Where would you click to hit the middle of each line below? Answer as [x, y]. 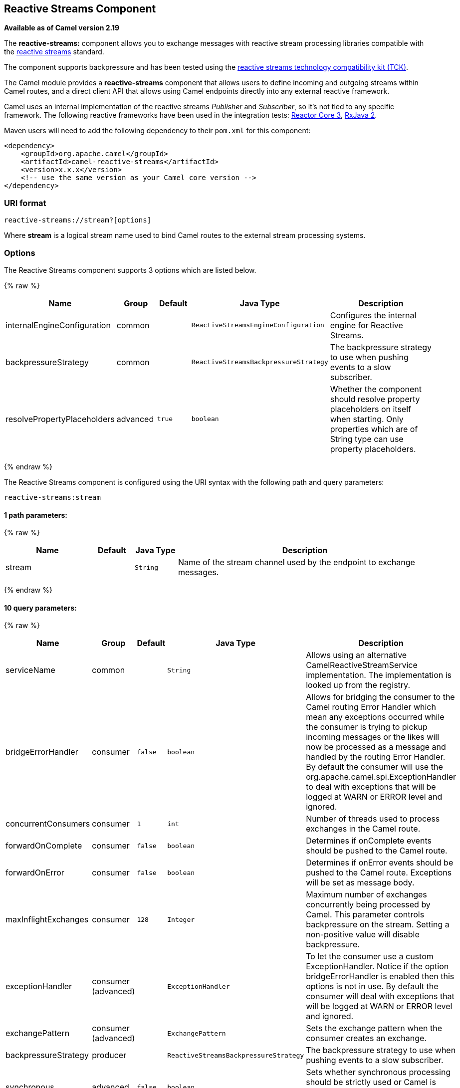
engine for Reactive [366, 325]
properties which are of [374, 429]
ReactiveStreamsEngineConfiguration [258, 325]
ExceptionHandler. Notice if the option [377, 967]
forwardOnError [35, 873]
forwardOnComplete [44, 846]
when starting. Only [367, 419]
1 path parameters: [36, 515]
